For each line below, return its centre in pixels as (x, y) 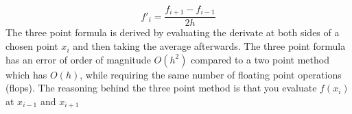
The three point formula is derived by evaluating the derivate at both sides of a (173, 32)
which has (26, 74)
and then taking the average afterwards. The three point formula (209, 46)
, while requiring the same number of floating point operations (211, 74)
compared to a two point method (260, 59)
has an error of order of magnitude (78, 59)
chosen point (32, 46)
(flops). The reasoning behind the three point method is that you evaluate (161, 88)
